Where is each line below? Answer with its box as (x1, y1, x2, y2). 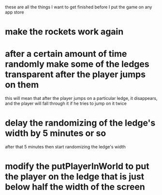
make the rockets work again (5, 26, 124, 37)
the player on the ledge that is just (5, 171, 145, 182)
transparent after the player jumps (5, 69, 146, 80)
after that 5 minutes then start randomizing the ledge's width (5, 144, 126, 150)
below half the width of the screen (5, 181, 145, 193)
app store (5, 9, 24, 15)
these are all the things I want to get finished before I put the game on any (5, 4, 152, 10)
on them (5, 80, 39, 90)
